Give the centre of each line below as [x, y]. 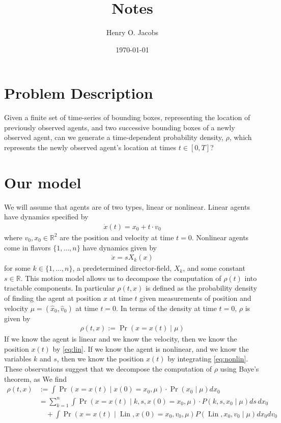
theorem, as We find [36, 378]
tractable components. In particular [60, 288]
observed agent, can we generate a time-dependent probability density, [114, 137]
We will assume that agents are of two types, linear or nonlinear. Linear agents [127, 206]
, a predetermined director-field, [122, 268]
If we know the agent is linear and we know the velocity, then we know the [121, 339]
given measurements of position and [195, 298]
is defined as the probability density [201, 288]
